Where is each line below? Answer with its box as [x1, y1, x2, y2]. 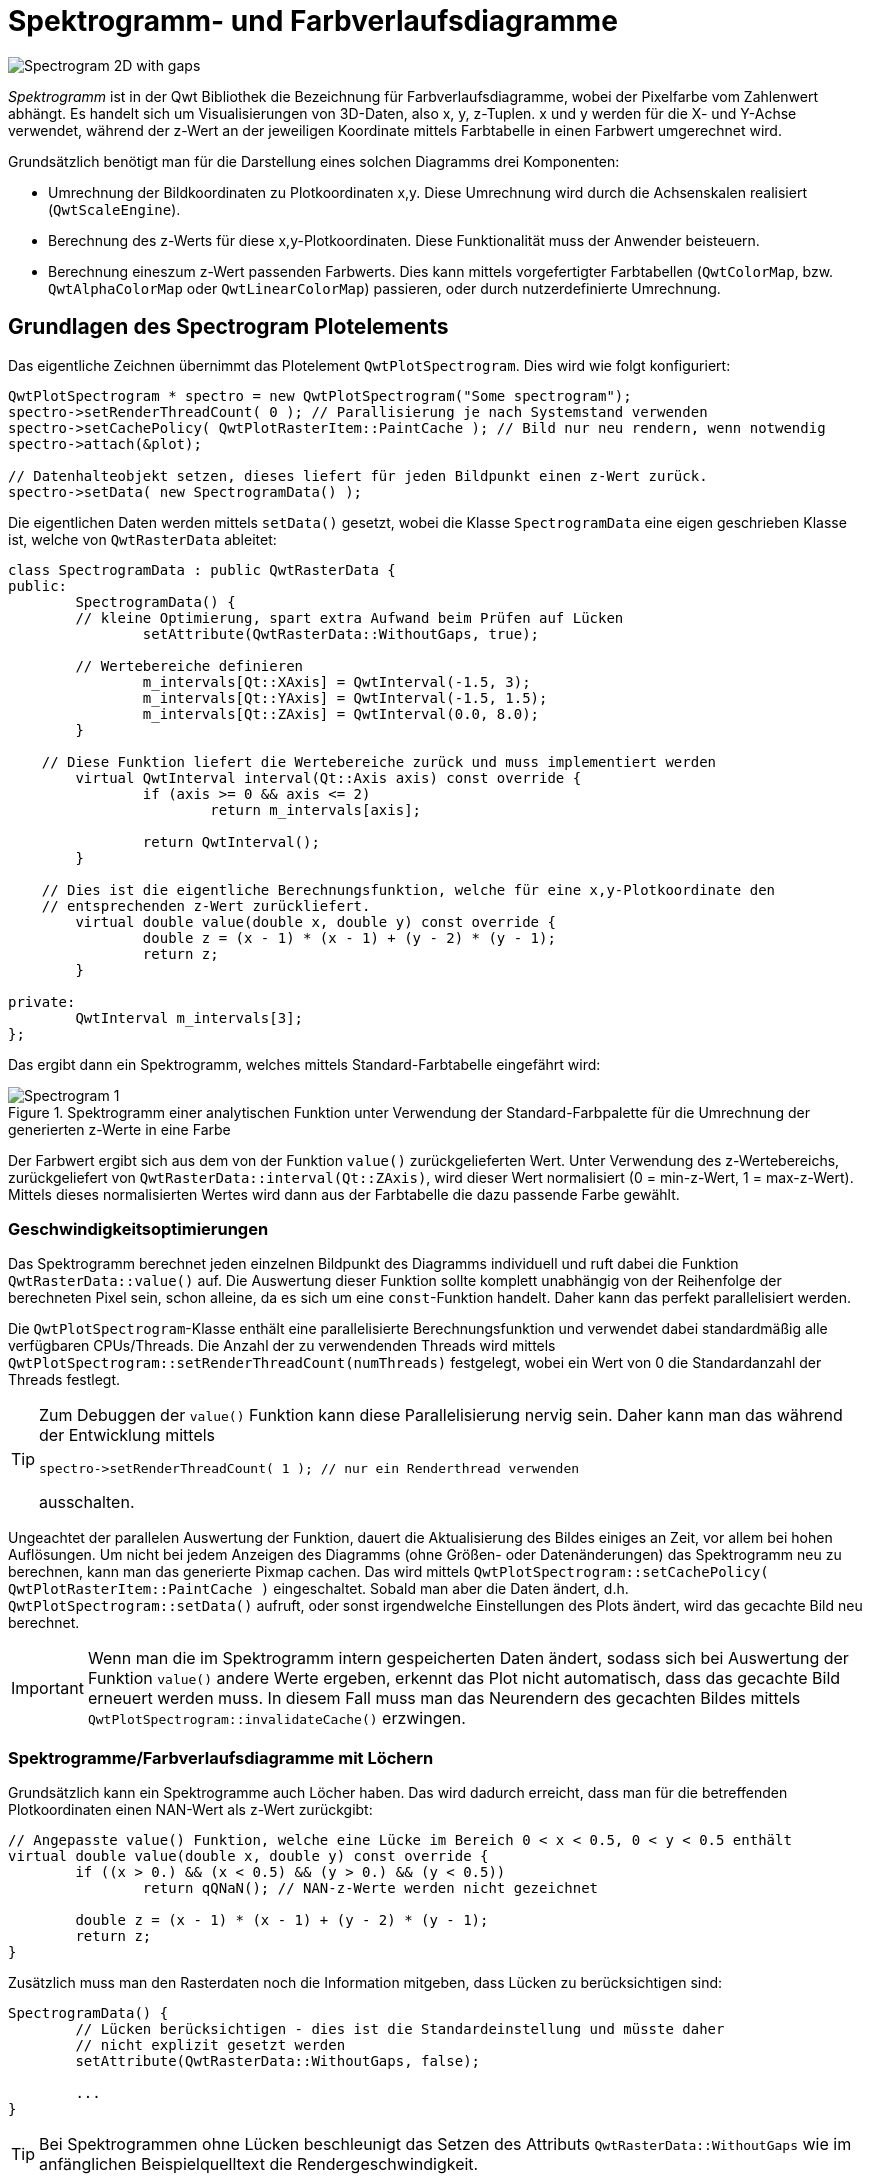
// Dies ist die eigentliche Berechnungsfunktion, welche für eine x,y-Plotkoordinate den [41, 881, 776, 898]
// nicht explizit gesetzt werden [75, 2037, 346, 2054]
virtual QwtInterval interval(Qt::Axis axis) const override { [75, 769, 582, 786]
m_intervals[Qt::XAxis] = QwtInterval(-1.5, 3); [142, 673, 531, 690]
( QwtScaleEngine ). [48, 200, 181, 218]
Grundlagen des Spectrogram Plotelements [8, 314, 449, 340]
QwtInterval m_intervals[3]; [75, 1009, 304, 1026]
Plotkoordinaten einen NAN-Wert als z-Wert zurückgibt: [8, 1801, 373, 1819]
